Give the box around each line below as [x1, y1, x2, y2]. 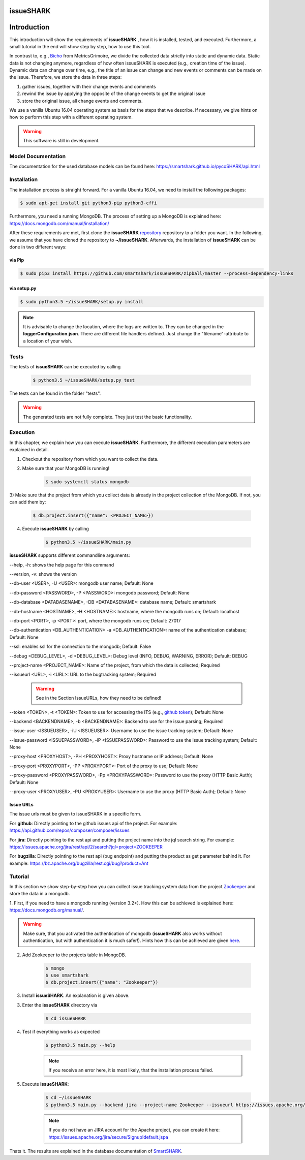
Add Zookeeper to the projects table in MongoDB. [22, 952, 127, 958]
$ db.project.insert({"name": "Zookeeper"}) [45, 980, 159, 985]
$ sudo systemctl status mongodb [45, 479, 129, 485]
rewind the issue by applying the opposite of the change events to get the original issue [22, 90, 206, 97]
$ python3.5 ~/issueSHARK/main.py [45, 539, 132, 545]
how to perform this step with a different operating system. [9, 114, 133, 120]
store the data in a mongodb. [9, 891, 70, 897]
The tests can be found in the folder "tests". [9, 390, 101, 396]
